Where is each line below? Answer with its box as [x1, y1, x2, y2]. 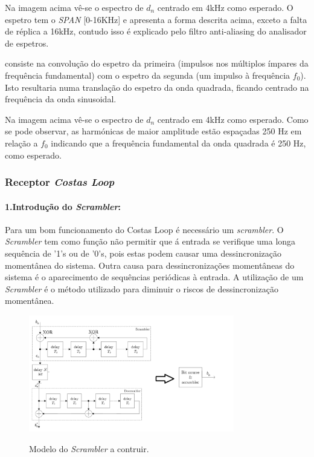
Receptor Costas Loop [5, 174, 115, 189]
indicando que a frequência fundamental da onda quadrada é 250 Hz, [51, 136, 306, 149]
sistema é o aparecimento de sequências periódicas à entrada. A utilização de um [5, 271, 304, 283]
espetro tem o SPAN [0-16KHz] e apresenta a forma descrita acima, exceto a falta [5, 13, 307, 25]
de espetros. [5, 36, 49, 49]
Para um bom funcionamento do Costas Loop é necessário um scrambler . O [5, 223, 284, 235]
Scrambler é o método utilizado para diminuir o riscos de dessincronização [5, 282, 278, 295]
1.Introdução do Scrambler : [5, 200, 121, 212]
